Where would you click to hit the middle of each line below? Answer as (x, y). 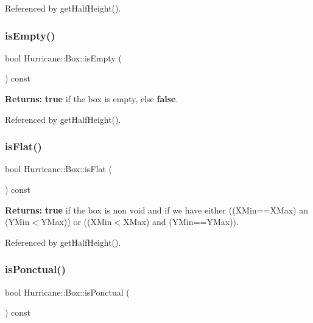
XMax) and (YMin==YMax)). (181, 222)
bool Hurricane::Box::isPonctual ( (67, 292)
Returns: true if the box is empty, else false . (92, 99)
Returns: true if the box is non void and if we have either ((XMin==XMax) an (156, 210)
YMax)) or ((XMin (76, 222)
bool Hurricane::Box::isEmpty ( (63, 57)
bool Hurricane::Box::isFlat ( (58, 169)
